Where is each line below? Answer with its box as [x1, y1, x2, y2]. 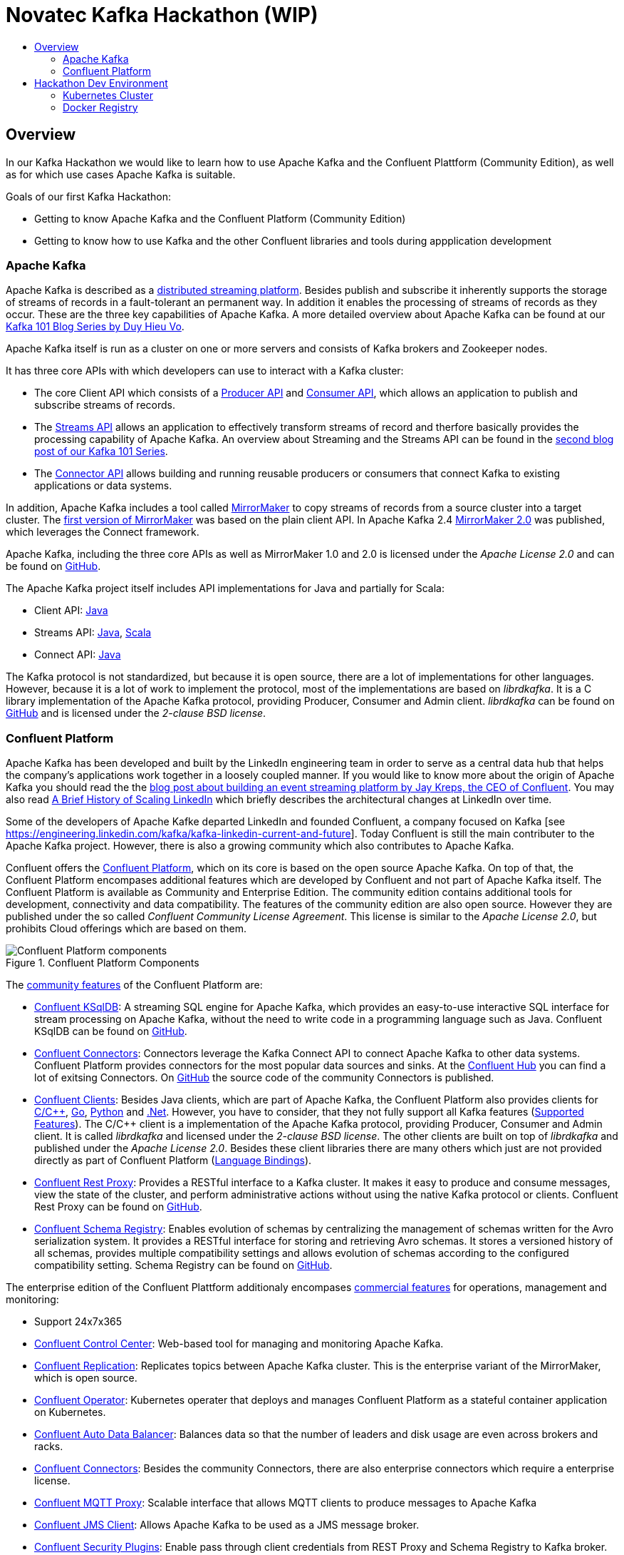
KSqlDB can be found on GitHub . [34, 1025, 187, 1038]
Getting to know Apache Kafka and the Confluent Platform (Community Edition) [34, 212, 406, 225]
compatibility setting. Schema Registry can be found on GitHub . [34, 1259, 333, 1272]
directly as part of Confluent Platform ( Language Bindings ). [34, 1154, 312, 1167]
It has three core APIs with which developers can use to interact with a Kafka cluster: [6, 364, 404, 377]
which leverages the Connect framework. [6, 526, 199, 539]
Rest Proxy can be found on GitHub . [34, 1200, 202, 1213]
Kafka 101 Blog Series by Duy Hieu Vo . [6, 320, 184, 333]
